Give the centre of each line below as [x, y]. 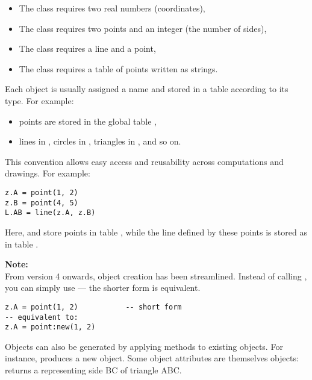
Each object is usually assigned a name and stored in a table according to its [147, 89]
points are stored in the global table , [88, 121]
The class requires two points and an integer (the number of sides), [143, 28]
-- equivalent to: [42, 317]
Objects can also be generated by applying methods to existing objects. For [144, 346]
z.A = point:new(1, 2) [50, 327]
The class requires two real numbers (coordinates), [112, 8]
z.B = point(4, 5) [42, 203]
